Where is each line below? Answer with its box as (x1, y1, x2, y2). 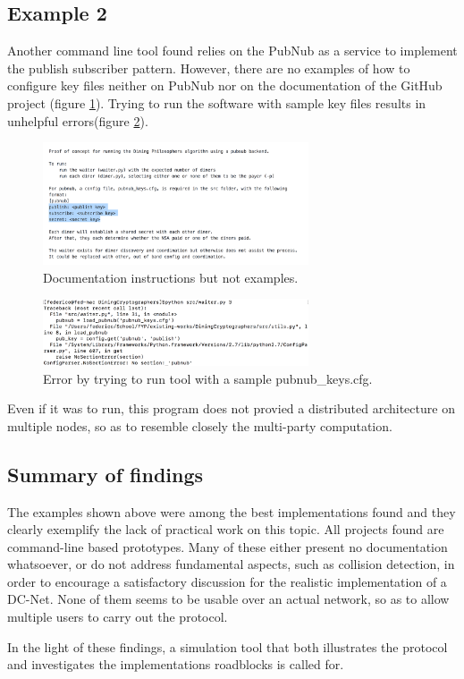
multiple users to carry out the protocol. (7, 607, 228, 626)
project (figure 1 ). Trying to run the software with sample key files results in (7, 93, 426, 112)
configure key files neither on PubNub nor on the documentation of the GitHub (7, 76, 443, 95)
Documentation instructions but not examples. (43, 267, 299, 286)
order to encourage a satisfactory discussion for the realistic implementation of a (7, 572, 447, 590)
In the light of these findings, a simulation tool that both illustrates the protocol (7, 637, 448, 656)
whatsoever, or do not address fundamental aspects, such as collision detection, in (7, 555, 455, 573)
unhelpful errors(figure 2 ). (7, 111, 148, 130)
